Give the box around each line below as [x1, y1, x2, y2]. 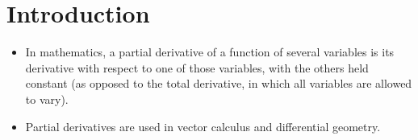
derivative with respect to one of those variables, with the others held [25, 59, 369, 76]
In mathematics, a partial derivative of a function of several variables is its [25, 43, 395, 60]
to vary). [25, 90, 69, 107]
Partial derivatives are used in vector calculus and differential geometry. [25, 117, 381, 134]
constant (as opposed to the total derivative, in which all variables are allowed [25, 75, 412, 92]
